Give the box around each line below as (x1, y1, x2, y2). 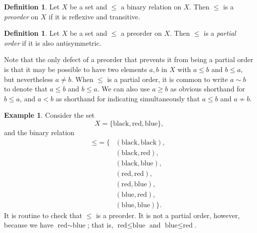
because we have (4, 220, 53, 230)
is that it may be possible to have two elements (4, 64, 147, 74)
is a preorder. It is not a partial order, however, (96, 210, 240, 220)
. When (71, 74, 94, 84)
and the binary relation (4, 127, 75, 137)
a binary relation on (121, 1, 182, 11)
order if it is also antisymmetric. (4, 37, 102, 48)
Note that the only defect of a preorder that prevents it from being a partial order (4, 54, 254, 65)
